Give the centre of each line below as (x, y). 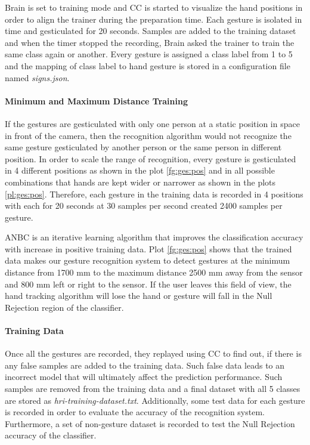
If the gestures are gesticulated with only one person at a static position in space (152, 123)
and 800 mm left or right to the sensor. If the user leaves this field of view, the (148, 284)
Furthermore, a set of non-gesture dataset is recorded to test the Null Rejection (150, 423)
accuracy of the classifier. (51, 435)
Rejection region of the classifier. (64, 307)
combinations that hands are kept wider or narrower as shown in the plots (140, 182)
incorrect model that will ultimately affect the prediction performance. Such (144, 377)
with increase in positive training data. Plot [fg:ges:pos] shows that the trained (148, 248)
